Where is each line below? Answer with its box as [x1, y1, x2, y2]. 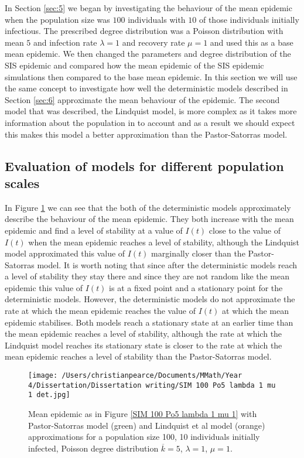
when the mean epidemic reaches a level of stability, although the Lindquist [28, 235, 299, 248]
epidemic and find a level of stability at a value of [5, 224, 183, 236]
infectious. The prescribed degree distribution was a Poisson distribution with [5, 25, 283, 37]
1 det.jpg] [28, 391, 70, 399]
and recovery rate [122, 36, 185, 48]
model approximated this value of [5, 247, 125, 259]
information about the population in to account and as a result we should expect [5, 116, 295, 128]
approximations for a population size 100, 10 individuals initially [28, 430, 260, 443]
